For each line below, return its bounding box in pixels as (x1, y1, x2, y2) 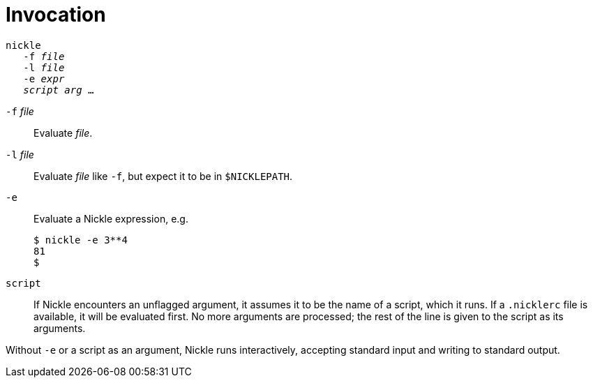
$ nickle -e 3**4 (33, 234, 128, 246)
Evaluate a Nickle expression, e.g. (33, 212, 188, 225)
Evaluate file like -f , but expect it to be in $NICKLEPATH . (33, 170, 293, 182)
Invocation (6, 3, 106, 27)
